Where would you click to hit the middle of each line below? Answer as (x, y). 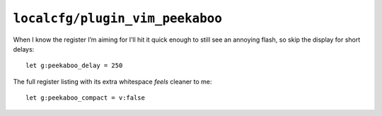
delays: (24, 49)
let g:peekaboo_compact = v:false (85, 98)
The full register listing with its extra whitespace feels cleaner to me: (112, 81)
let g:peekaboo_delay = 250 (74, 66)
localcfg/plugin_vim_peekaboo (118, 18)
